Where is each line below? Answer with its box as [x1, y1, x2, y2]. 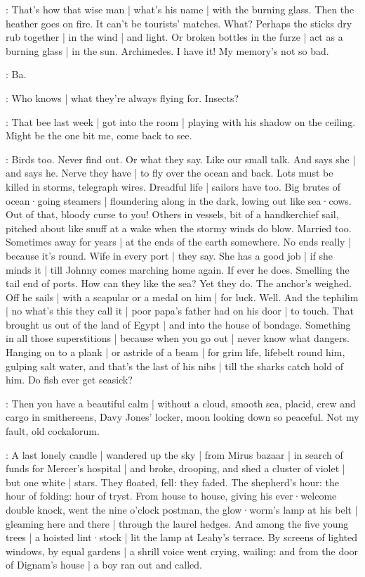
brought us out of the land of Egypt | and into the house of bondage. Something [6, 317, 351, 331]
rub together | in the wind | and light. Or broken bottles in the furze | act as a [6, 30, 343, 44]
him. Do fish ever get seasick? [6, 372, 133, 387]
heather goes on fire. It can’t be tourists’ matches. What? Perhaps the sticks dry [6, 15, 352, 30]
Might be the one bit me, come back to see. [6, 128, 192, 143]
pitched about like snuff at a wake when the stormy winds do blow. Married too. [6, 220, 352, 235]
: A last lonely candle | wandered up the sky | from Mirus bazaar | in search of [6, 447, 343, 462]
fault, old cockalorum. [6, 424, 100, 438]
